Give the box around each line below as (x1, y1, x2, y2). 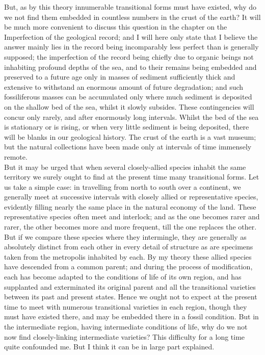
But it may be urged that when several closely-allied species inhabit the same (4, 161, 246, 172)
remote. (4, 151, 28, 162)
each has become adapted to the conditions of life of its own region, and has (4, 271, 242, 282)
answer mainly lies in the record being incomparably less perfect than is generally (4, 41, 259, 52)
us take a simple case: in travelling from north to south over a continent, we (4, 181, 241, 192)
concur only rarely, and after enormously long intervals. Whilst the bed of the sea (4, 111, 259, 122)
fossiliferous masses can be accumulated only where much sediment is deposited (4, 91, 252, 102)
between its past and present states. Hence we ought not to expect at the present (4, 291, 257, 302)
